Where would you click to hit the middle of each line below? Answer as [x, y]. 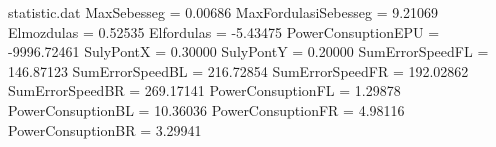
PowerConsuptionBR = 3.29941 [105, 129]
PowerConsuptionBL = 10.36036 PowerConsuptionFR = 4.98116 [206, 109]
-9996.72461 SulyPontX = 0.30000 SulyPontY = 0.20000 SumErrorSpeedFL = [248, 51]
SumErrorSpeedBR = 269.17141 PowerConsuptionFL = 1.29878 [204, 90]
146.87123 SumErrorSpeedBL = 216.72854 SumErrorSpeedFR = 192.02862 [238, 70]
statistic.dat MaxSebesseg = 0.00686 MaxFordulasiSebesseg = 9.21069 [223, 12]
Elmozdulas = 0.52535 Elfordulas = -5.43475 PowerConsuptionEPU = [224, 31]
